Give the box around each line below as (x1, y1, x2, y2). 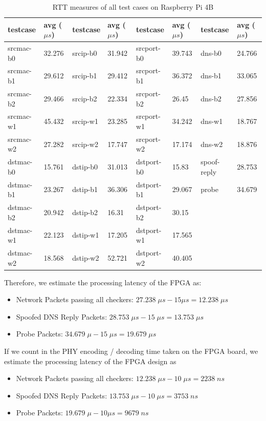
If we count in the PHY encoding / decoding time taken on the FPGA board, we (4, 346, 258, 356)
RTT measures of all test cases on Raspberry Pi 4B (52, 2, 214, 12)
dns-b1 (201, 70, 221, 81)
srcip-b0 (72, 47, 97, 58)
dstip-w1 (72, 229, 99, 240)
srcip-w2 (72, 138, 98, 149)
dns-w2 (201, 138, 223, 149)
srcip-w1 (72, 116, 98, 127)
